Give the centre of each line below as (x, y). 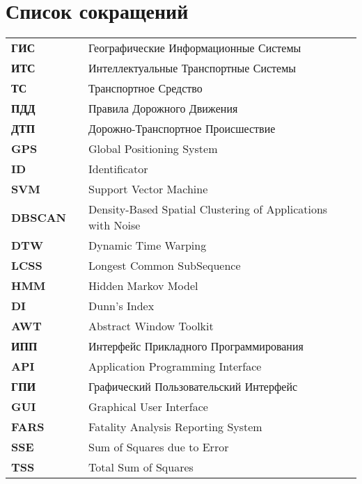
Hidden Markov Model (143, 286)
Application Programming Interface (175, 366)
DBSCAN (39, 217)
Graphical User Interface (148, 407)
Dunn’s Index (121, 306)
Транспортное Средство (145, 88)
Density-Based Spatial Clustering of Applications (208, 209)
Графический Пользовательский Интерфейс (193, 387)
